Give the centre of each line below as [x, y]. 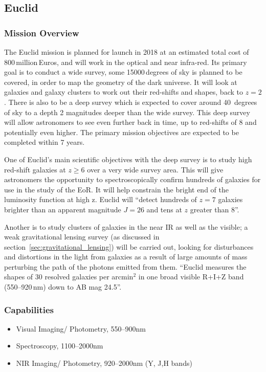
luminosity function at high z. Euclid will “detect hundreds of [101, 199]
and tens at [164, 209]
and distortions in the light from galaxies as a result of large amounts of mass [126, 257]
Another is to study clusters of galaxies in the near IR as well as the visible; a [126, 226]
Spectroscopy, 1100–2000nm [60, 346]
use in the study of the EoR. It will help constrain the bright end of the [116, 189]
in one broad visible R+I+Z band [191, 277]
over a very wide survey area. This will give [155, 169]
